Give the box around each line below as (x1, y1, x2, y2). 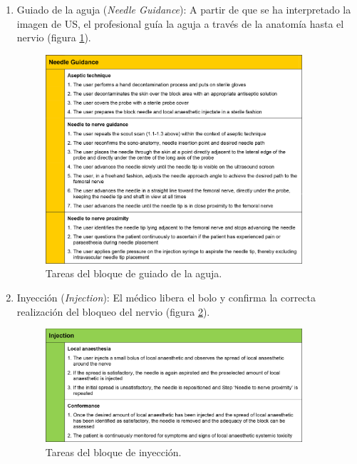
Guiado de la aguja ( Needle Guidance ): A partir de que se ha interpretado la (16, 2, 351, 16)
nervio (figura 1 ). (16, 30, 91, 45)
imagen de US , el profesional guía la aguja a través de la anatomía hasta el (16, 16, 344, 31)
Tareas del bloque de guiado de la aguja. (45, 266, 222, 281)
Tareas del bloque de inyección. (45, 445, 182, 460)
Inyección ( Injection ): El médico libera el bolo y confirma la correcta (16, 289, 316, 304)
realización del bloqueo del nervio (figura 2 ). (16, 304, 210, 319)
